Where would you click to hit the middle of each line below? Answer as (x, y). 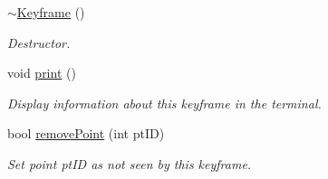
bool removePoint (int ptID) (86, 133)
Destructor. (39, 42)
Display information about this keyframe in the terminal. (164, 103)
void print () (42, 73)
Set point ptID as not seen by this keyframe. (130, 163)
